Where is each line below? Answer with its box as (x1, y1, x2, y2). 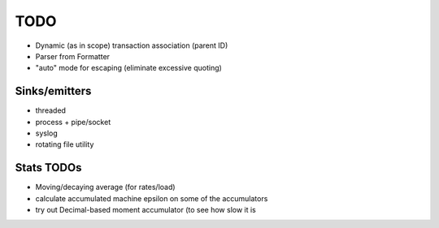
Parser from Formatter (35, 51, 110, 61)
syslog (35, 128, 59, 138)
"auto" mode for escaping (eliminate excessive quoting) (35, 63, 223, 73)
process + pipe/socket (35, 117, 111, 127)
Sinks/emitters (15, 84, 92, 98)
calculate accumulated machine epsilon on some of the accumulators (35, 193, 268, 203)
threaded (35, 105, 67, 115)
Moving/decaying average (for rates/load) (35, 183, 176, 192)
